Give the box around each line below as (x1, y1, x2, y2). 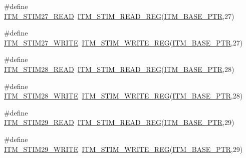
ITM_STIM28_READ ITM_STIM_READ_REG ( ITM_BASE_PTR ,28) (4, 63, 234, 74)
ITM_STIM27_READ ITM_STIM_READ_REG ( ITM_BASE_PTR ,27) (4, 10, 234, 21)
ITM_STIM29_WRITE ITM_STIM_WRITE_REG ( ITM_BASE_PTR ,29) (4, 143, 243, 154)
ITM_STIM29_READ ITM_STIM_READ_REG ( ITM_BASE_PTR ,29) (4, 117, 234, 127)
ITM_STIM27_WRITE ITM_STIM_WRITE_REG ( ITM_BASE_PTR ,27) (4, 37, 243, 47)
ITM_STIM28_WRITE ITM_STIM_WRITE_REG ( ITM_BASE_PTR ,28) (4, 90, 243, 101)
